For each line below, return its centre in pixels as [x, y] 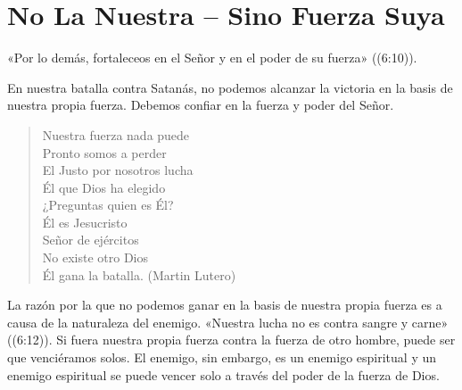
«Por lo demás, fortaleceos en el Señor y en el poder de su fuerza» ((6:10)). [212, 58]
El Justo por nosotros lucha [118, 170]
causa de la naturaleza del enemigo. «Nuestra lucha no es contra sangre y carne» [228, 322]
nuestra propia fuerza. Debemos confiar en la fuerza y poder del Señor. [201, 105]
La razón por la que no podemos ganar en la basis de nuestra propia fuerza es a [225, 305]
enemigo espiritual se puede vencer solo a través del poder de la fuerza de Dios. [223, 374]
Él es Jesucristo [85, 222]
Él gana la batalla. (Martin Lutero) [139, 274]
